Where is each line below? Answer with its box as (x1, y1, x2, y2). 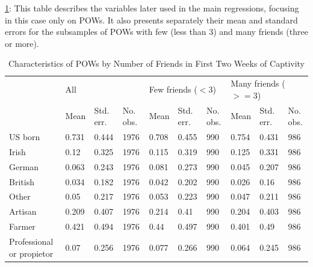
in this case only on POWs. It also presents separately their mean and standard (5, 13, 298, 26)
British (9, 175, 34, 188)
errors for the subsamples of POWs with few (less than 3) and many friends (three (5, 25, 308, 38)
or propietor (9, 247, 54, 259)
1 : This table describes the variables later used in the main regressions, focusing (5, 2, 299, 14)
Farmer (9, 220, 36, 233)
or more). (5, 37, 39, 49)
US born (9, 130, 40, 143)
